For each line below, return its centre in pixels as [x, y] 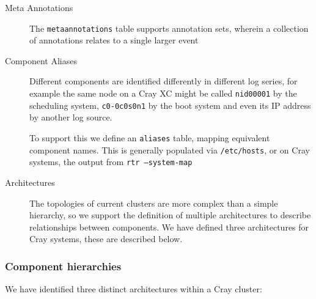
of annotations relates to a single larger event [114, 40]
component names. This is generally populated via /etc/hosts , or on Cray [170, 149]
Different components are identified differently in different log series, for [164, 81]
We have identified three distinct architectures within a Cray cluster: [134, 289]
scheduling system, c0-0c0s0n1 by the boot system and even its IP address [170, 105]
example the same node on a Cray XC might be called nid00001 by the [163, 93]
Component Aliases [41, 60]
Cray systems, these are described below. [106, 239]
